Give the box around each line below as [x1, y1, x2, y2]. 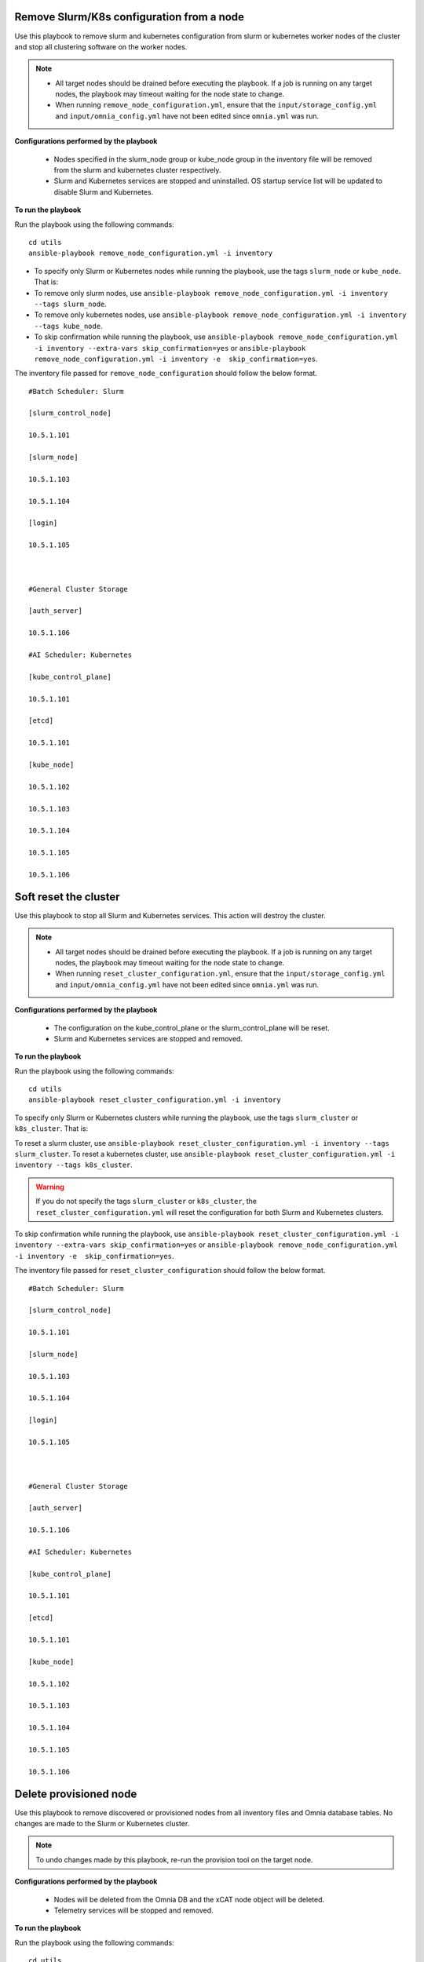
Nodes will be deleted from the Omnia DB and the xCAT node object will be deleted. [53, 1895, 325, 1904]
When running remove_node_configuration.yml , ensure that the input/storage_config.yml [55, 100, 377, 110]
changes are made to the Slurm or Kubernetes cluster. [14, 1819, 190, 1829]
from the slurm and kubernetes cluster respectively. [53, 166, 221, 175]
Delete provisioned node [14, 1787, 137, 1800]
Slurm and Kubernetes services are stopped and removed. [53, 1034, 243, 1043]
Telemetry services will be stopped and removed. [53, 1905, 214, 1915]
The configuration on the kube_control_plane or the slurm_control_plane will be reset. [53, 1023, 330, 1032]
